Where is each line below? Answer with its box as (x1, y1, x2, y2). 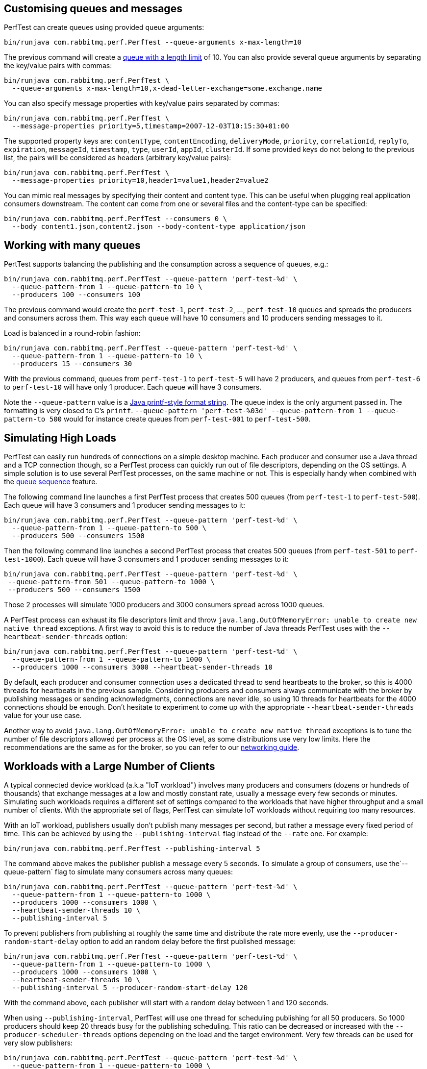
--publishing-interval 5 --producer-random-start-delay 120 (12, 983, 248, 992)
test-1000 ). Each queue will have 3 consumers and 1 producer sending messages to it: (4, 555, 289, 564)
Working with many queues (4, 239, 141, 251)
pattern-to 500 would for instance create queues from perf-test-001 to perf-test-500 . (4, 415, 311, 423)
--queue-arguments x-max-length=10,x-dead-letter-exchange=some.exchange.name (12, 84, 323, 93)
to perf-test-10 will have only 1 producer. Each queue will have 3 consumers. (4, 383, 262, 392)
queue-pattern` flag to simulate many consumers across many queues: (4, 867, 233, 876)
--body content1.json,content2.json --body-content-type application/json (12, 223, 306, 231)
